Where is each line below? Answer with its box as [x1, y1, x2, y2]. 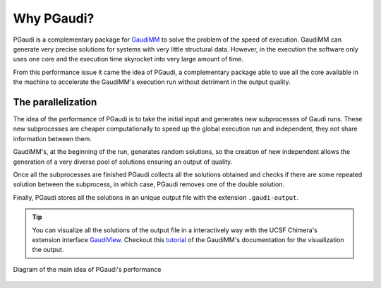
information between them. [13, 134, 92, 143]
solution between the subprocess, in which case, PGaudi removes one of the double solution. [13, 180, 285, 188]
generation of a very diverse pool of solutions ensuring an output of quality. [13, 157, 233, 166]
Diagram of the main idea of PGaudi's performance [13, 265, 162, 273]
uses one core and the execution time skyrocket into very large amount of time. [13, 55, 243, 64]
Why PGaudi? [13, 11, 95, 26]
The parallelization [13, 96, 97, 108]
